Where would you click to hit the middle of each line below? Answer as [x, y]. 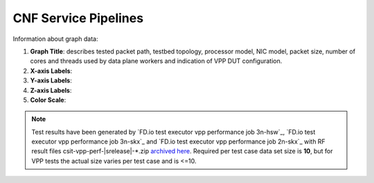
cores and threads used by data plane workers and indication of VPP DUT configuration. [156, 61]
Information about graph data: [55, 39]
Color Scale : [48, 100]
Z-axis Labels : [51, 90]
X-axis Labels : [51, 71]
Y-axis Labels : [51, 80]
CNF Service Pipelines [78, 18]
